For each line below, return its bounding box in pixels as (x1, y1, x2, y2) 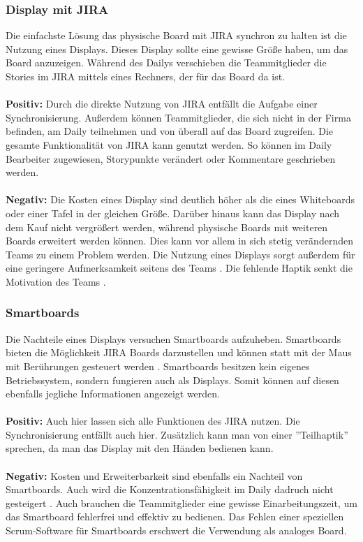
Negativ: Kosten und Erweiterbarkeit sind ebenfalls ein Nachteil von (6, 468, 303, 483)
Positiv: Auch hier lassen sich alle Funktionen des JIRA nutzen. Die (6, 413, 300, 428)
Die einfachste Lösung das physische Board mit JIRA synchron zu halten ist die (6, 28, 347, 43)
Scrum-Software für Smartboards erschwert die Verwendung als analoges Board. (6, 523, 347, 538)
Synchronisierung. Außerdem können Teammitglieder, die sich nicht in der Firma (6, 110, 351, 124)
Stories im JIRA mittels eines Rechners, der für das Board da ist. (6, 69, 286, 83)
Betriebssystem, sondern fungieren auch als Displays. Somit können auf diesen (6, 372, 339, 387)
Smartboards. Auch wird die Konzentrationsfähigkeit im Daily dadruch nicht (6, 482, 334, 497)
